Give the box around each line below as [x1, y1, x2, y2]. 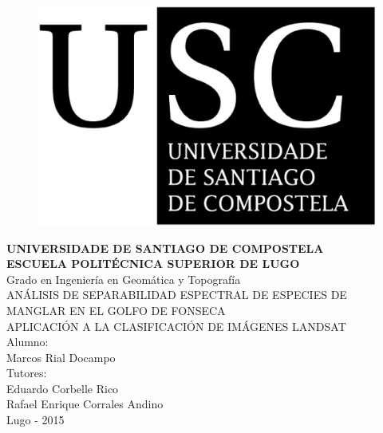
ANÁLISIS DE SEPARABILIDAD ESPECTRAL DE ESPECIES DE [6, 286, 347, 303]
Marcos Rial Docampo [6, 348, 116, 365]
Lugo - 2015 [6, 411, 65, 428]
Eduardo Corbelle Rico [6, 380, 119, 396]
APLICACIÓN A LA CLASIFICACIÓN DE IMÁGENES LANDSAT [6, 317, 346, 334]
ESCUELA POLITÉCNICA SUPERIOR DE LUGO [6, 255, 300, 272]
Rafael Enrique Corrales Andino [6, 396, 164, 412]
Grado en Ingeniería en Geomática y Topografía [6, 270, 241, 287]
